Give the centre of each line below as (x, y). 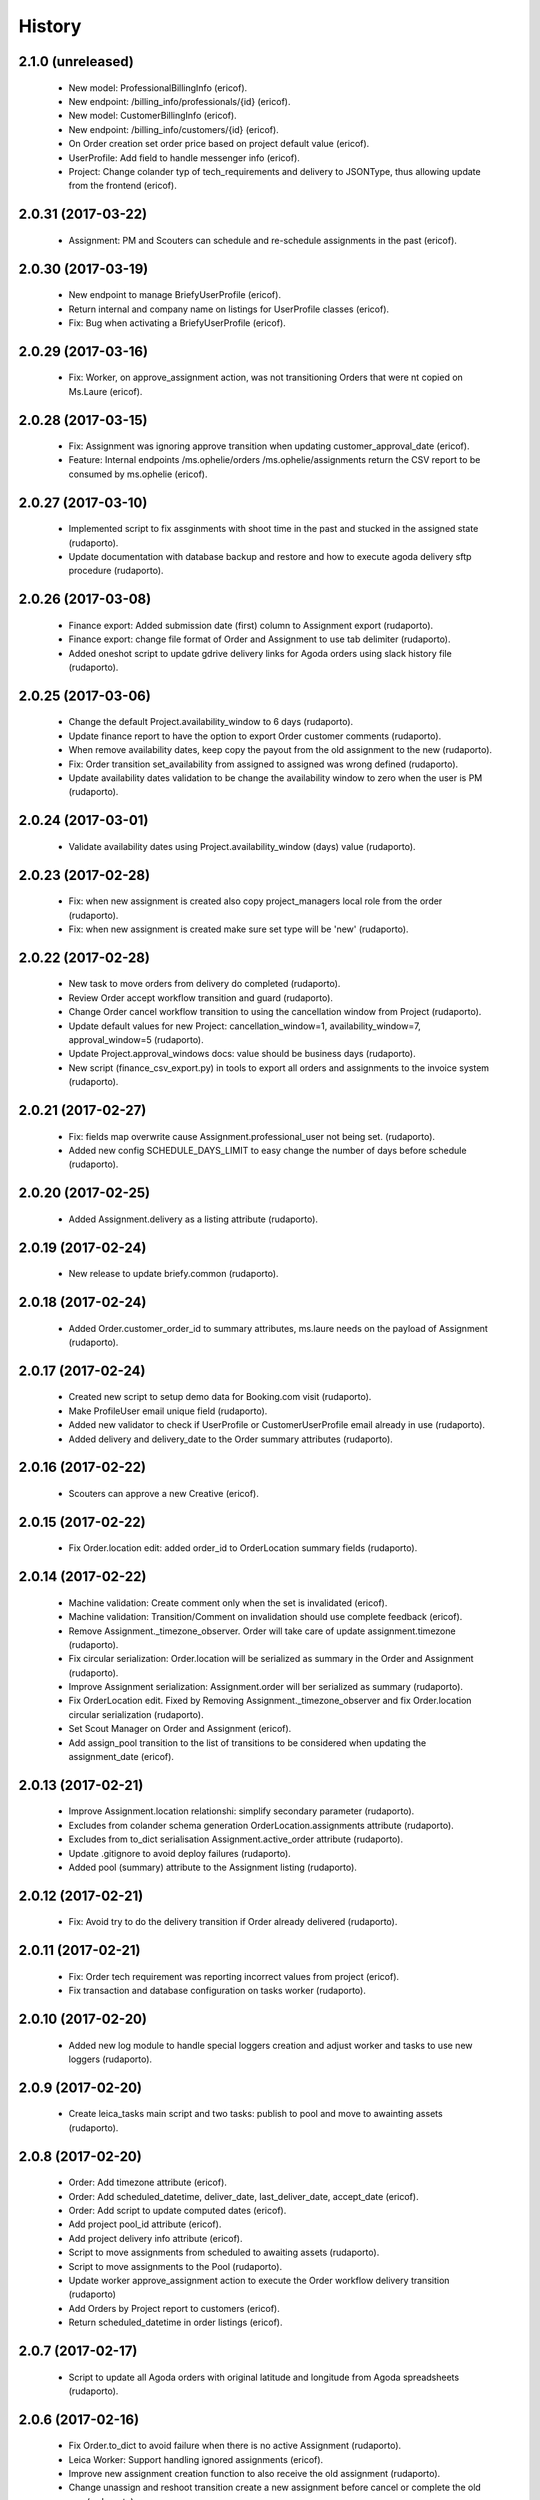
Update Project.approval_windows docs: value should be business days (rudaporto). (242, 1054)
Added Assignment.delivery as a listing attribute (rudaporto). (193, 1219)
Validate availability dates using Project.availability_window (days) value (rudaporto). (242, 846)
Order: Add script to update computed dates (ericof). (177, 2210)
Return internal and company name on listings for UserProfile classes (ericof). (229, 309)
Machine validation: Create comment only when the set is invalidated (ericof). (228, 1602)
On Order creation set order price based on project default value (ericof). (219, 144)
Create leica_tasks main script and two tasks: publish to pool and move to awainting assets (256, 2114)
